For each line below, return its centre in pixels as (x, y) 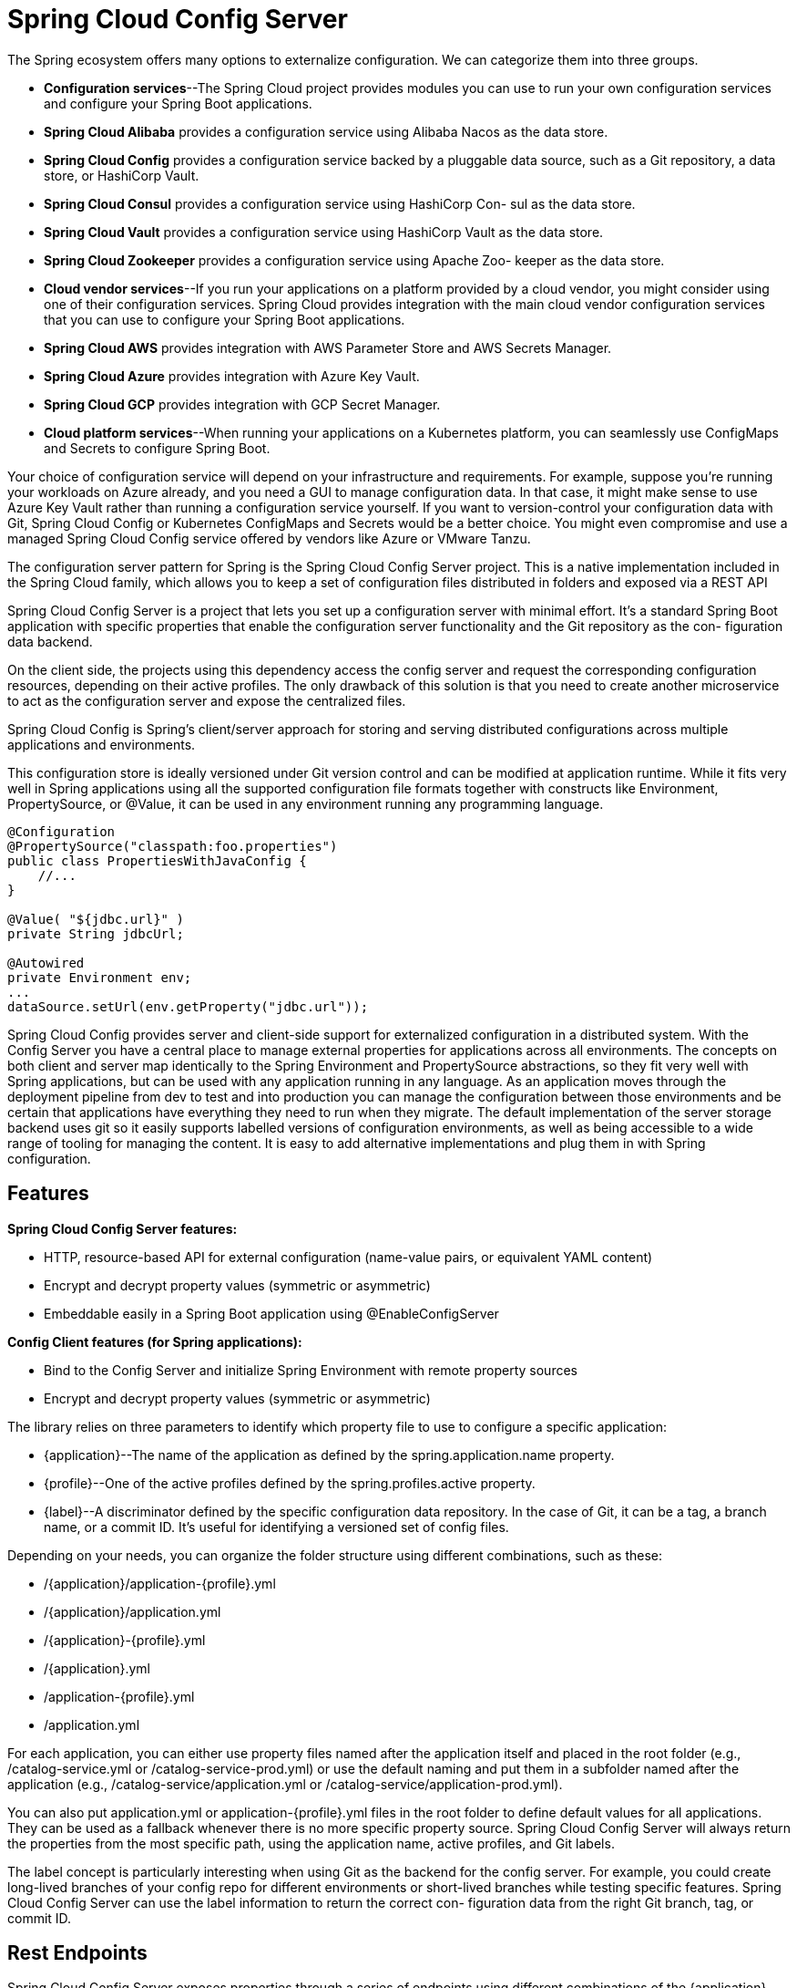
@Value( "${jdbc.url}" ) (96, 919)
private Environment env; (100, 977)
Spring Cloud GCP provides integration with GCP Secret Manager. (242, 404)
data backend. (50, 641)
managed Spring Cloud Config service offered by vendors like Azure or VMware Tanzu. (269, 538)
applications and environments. (102, 744)
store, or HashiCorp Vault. (122, 175)
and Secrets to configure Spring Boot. (157, 448)
